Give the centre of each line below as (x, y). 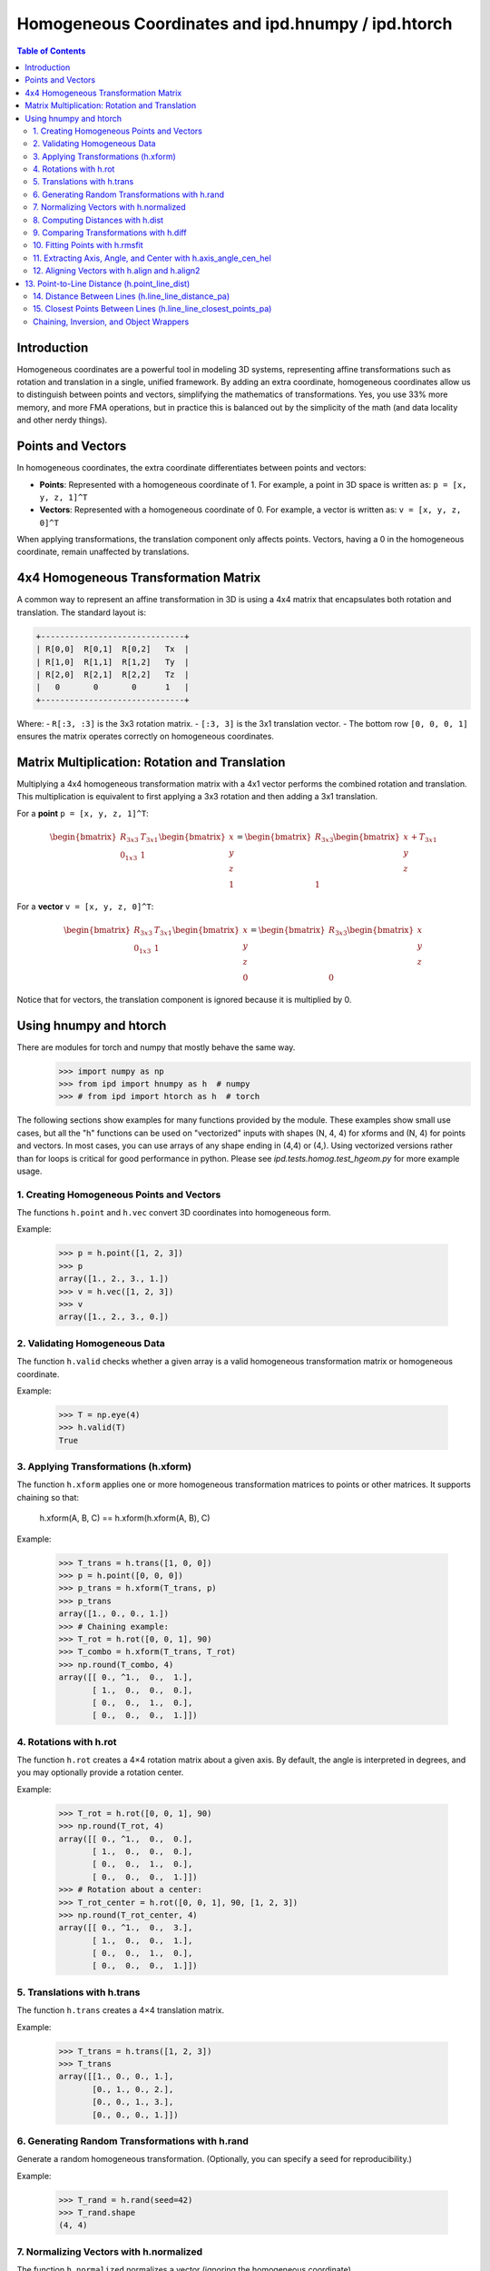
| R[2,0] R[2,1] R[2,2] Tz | (113, 674)
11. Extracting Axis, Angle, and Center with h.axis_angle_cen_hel (152, 258)
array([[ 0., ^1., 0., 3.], (126, 1928)
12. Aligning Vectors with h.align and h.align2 (117, 271)
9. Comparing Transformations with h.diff (110, 233)
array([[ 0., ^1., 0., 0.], (126, 1839)
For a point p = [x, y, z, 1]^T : (83, 813)
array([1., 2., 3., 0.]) (114, 1317)
